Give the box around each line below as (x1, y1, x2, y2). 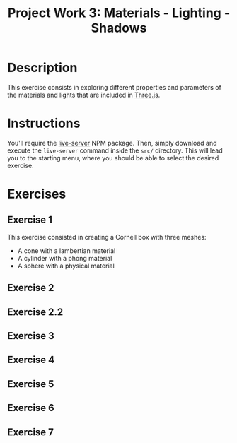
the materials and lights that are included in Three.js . (7, 90, 161, 99)
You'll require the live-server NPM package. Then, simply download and (7, 138, 217, 147)
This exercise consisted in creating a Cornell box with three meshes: (7, 232, 207, 241)
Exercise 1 (7, 214, 53, 226)
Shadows (91, 20, 147, 36)
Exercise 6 (7, 402, 54, 414)
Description (7, 60, 78, 76)
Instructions (7, 115, 81, 131)
